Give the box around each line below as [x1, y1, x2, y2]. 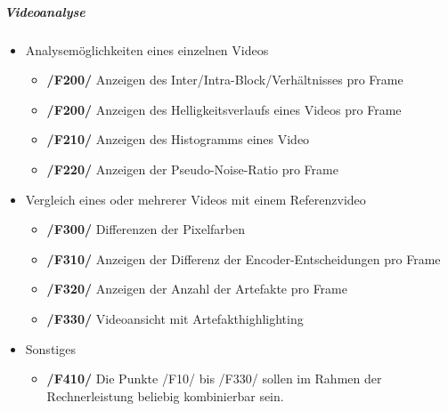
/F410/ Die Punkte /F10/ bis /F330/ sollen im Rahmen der [46, 369, 382, 388]
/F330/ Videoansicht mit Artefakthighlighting [46, 309, 304, 327]
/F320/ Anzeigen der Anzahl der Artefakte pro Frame [46, 279, 347, 298]
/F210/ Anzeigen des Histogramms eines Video [46, 130, 310, 149]
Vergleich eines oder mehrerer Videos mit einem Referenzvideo [25, 189, 366, 208]
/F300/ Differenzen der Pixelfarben [46, 220, 246, 238]
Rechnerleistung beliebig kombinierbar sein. [46, 386, 284, 405]
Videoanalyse [4, 2, 86, 20]
